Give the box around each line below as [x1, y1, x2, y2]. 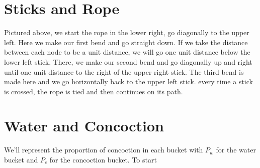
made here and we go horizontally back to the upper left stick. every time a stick [4, 76, 253, 87]
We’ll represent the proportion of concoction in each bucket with [4, 144, 203, 155]
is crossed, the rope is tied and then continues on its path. [4, 86, 183, 96]
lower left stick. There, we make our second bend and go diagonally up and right [4, 56, 252, 67]
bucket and [4, 154, 38, 164]
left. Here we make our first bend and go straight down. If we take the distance [4, 37, 248, 47]
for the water [216, 144, 256, 155]
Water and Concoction [4, 115, 164, 136]
